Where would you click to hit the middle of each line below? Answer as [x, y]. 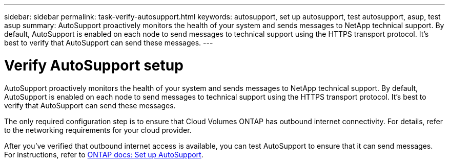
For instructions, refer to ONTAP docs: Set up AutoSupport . [104, 154]
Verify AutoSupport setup [94, 65]
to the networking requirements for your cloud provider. [98, 130]
